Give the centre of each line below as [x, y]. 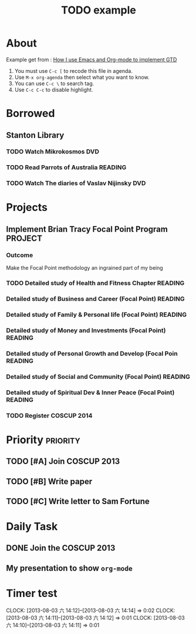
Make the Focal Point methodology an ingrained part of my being [85, 268]
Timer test [32, 593]
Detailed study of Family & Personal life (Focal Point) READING [97, 314]
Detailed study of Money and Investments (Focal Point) [86, 330]
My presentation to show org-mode [70, 568]
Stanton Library [35, 135]
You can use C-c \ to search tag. [54, 83]
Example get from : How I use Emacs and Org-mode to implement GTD [92, 59]
